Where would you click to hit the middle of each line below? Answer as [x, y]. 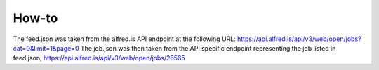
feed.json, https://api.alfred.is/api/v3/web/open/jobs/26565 [99, 58]
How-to [35, 18]
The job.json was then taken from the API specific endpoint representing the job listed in [208, 48]
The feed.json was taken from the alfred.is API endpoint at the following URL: [125, 39]
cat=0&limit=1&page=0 [46, 48]
